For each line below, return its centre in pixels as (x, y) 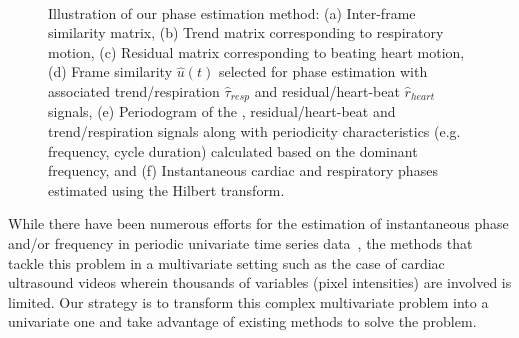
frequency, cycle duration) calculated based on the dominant (233, 150)
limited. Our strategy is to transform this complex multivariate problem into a (248, 301)
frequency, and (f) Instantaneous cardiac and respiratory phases (243, 170)
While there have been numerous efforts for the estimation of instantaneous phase (258, 223)
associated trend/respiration (134, 90)
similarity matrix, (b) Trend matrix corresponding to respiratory (246, 32)
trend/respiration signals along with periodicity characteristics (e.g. (254, 131)
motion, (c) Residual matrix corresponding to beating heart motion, (256, 51)
